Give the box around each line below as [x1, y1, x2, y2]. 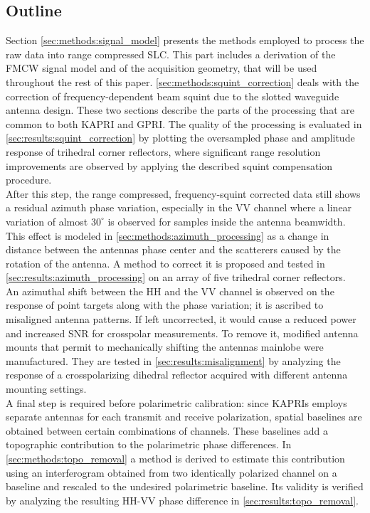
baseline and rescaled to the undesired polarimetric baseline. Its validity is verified [6, 479, 364, 494]
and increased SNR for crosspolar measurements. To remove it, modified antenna [6, 325, 359, 340]
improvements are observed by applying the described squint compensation [6, 158, 333, 173]
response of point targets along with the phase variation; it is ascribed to [6, 297, 324, 312]
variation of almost [6, 213, 88, 228]
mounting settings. [6, 381, 87, 396]
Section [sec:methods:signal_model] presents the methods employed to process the [6, 33, 364, 48]
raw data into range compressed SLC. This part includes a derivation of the [6, 46, 336, 61]
